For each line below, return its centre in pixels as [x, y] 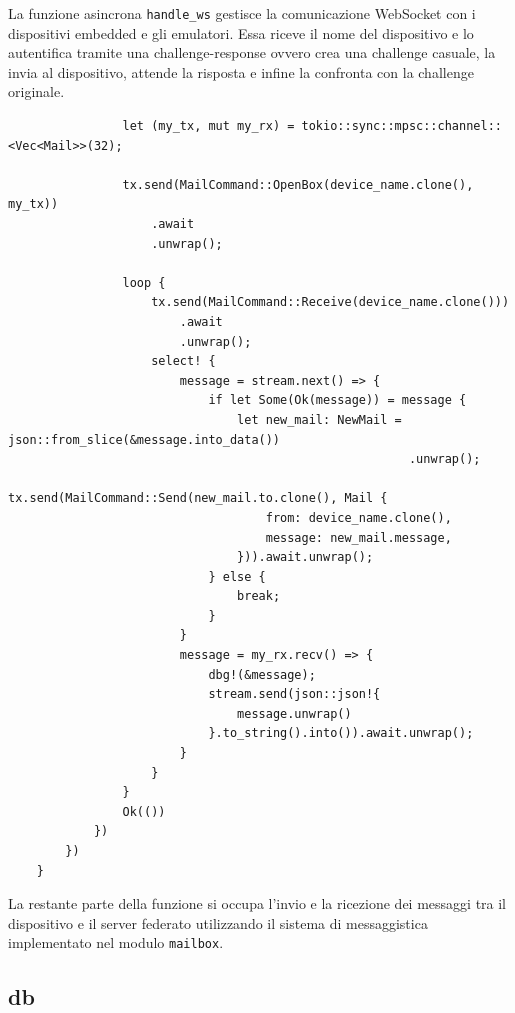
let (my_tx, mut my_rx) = [208, 126]
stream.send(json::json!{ [294, 694]
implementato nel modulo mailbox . [116, 942]
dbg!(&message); [262, 674]
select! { [183, 361]
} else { [237, 576]
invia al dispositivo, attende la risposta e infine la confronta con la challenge [241, 71]
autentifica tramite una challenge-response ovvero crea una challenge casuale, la [252, 52]
